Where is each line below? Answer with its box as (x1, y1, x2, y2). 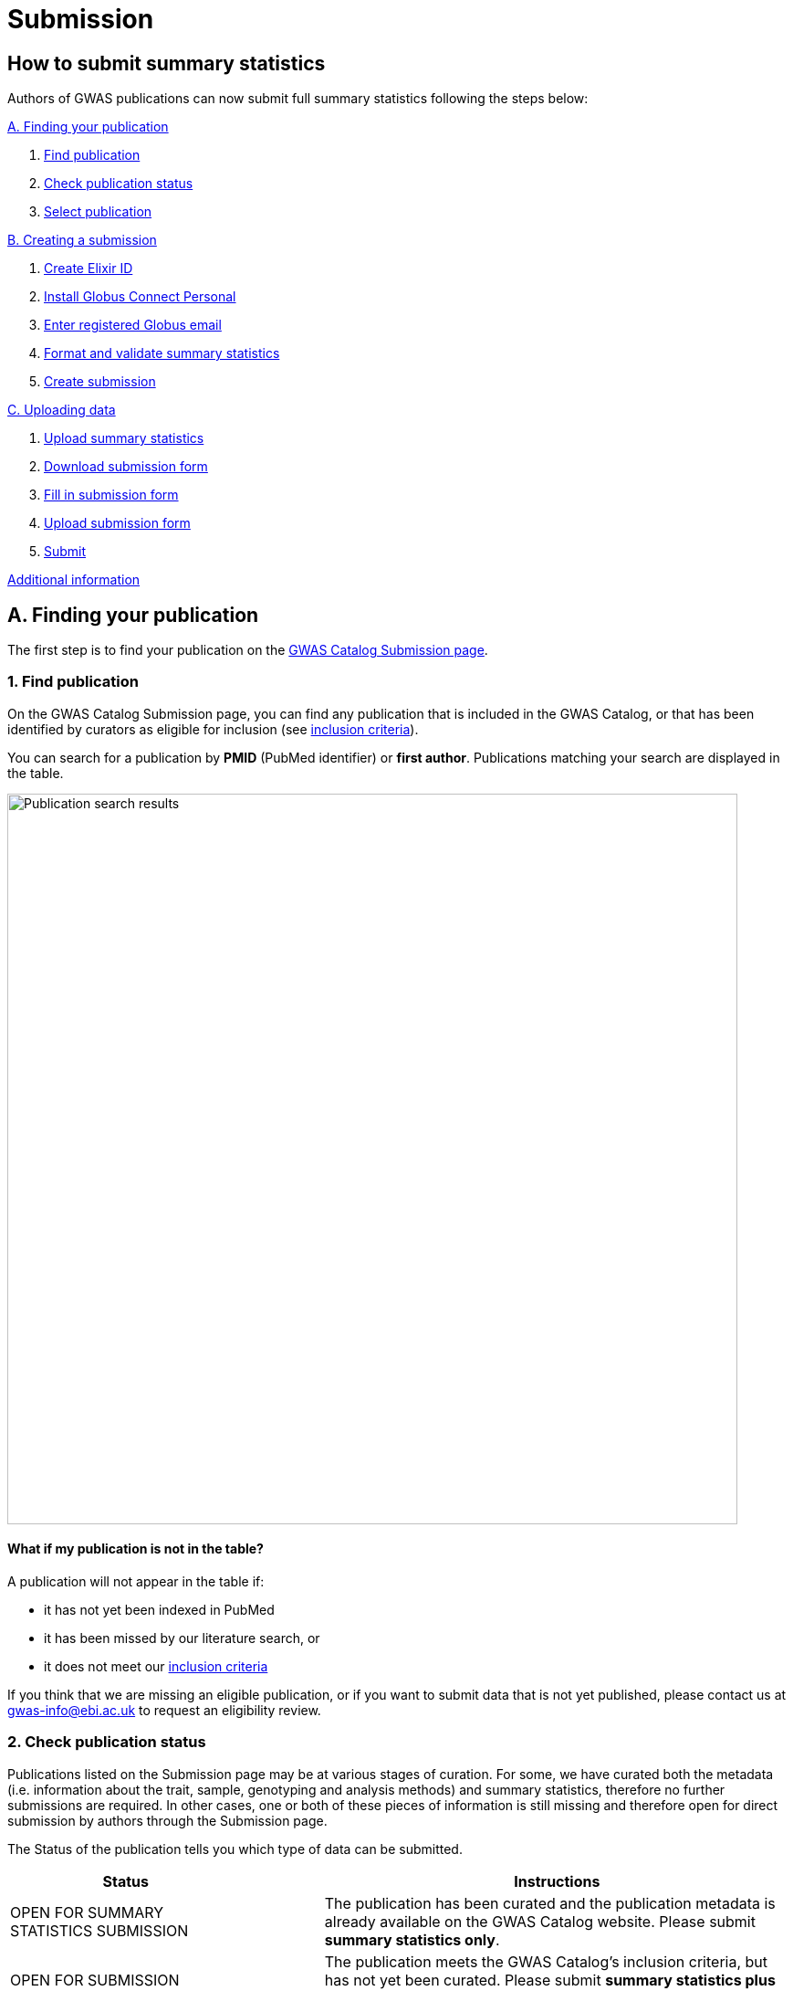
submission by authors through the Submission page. (7, 1812, 328, 1828)
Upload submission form (44, 515, 191, 532)
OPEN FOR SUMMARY (10, 1902, 163, 1922)
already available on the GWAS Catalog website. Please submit (324, 1912, 756, 1931)
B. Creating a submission (7, 232, 157, 248)
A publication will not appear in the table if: (7, 1573, 265, 1589)
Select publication (44, 204, 152, 220)
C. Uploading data (7, 402, 116, 418)
